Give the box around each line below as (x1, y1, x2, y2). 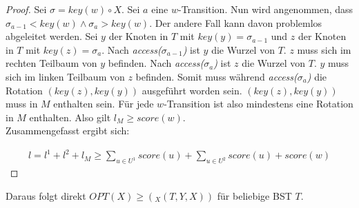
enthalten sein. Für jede (53, 96, 154, 111)
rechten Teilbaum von (6, 56, 97, 70)
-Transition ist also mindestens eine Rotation (164, 96, 353, 111)
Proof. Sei (6, 2, 47, 16)
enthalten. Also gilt (29, 110, 111, 124)
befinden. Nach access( (108, 56, 204, 70)
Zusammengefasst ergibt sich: (6, 123, 130, 138)
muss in (6, 96, 38, 111)
